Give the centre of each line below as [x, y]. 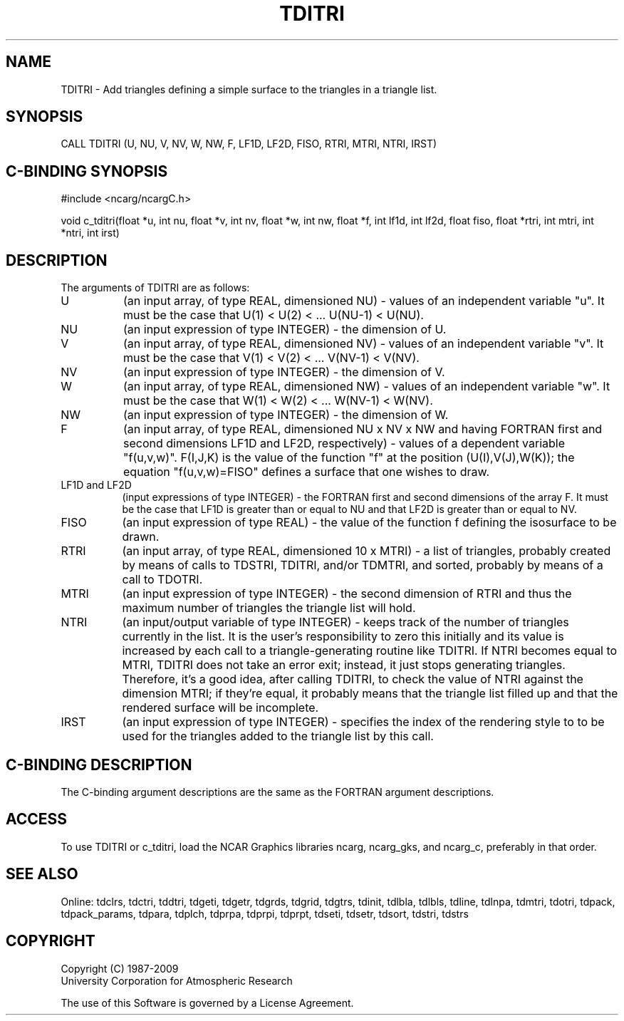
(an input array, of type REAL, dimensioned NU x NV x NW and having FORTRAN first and [363, 429]
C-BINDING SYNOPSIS [87, 171]
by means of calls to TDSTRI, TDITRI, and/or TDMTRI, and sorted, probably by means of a [363, 565]
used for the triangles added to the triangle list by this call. [278, 736]
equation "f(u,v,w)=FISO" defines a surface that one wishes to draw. [307, 472]
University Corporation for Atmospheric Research [177, 980]
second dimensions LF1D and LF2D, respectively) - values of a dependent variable [344, 444]
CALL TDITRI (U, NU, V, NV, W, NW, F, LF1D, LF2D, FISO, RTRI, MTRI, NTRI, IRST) [249, 144]
